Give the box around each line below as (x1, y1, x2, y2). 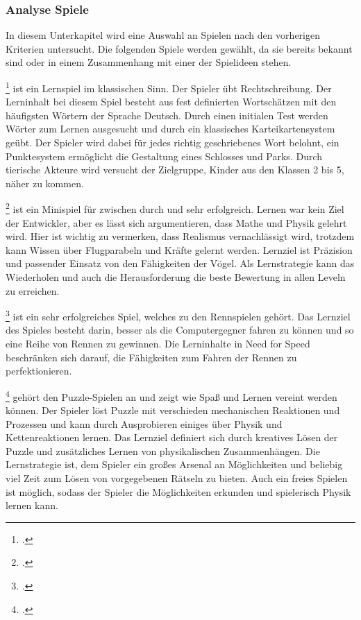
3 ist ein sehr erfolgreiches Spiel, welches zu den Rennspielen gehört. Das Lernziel (6, 307, 351, 323)
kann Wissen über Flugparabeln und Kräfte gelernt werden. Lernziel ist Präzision (6, 242, 353, 257)
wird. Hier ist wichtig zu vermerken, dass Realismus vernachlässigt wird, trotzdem (6, 229, 355, 243)
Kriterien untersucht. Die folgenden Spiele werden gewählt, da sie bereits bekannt (6, 41, 353, 55)
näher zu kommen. (6, 175, 84, 190)
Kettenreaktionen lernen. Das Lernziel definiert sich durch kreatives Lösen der (6, 430, 338, 445)
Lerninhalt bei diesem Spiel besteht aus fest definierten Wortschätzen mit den (6, 94, 337, 109)
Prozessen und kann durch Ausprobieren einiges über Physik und (6, 416, 283, 431)
